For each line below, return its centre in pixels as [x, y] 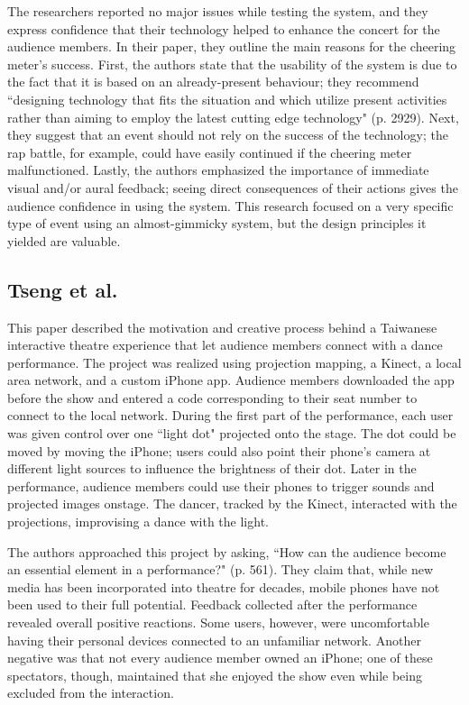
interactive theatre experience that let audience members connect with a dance [225, 345]
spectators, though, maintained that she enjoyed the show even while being [215, 675]
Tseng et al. [63, 289]
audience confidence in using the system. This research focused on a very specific [230, 205]
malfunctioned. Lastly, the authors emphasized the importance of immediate [218, 170]
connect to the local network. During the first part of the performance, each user [230, 415]
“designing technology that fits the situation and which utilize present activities [227, 99]
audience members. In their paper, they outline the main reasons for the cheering [232, 46]
